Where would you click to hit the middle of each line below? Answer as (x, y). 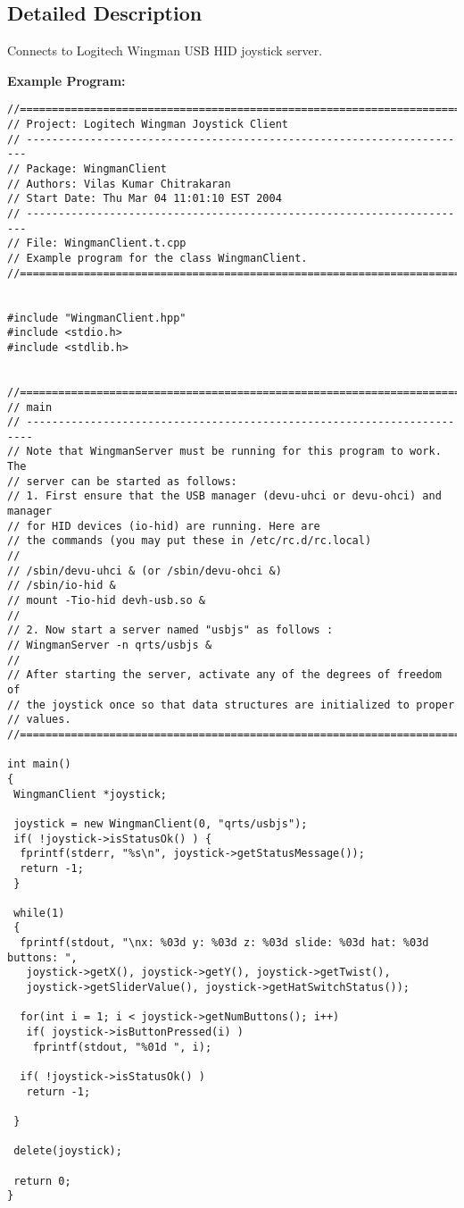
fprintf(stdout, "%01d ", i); (122, 1047)
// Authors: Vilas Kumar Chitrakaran (119, 184)
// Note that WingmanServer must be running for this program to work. (224, 452)
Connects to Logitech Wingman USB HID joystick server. (165, 50)
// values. (39, 720)
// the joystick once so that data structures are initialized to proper (231, 705)
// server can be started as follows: (122, 481)
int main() (39, 764)
